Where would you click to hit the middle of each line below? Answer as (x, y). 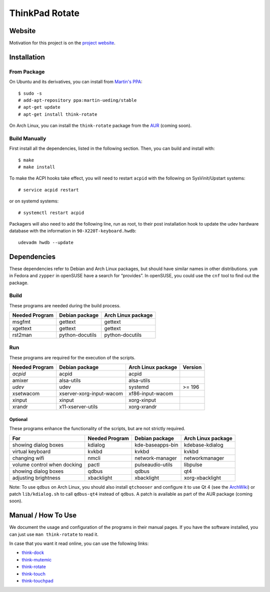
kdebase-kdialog (203, 445)
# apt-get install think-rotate (58, 114)
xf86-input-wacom (151, 393)
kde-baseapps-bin (156, 445)
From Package (27, 72)
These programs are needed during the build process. (65, 305)
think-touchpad (37, 581)
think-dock (33, 553)
